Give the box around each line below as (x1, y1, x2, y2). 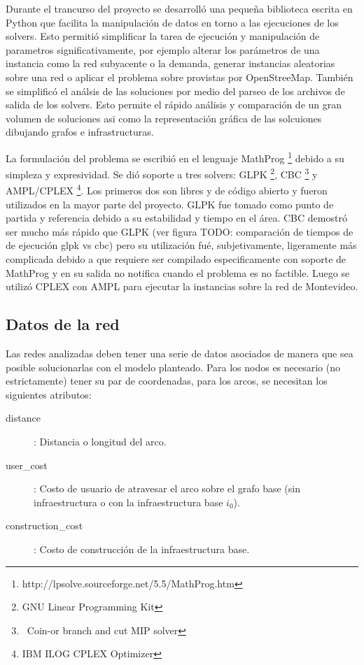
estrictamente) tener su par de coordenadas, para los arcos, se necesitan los (6, 373, 328, 388)
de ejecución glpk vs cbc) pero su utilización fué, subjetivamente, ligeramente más (6, 238, 357, 252)
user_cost (6, 457, 48, 472)
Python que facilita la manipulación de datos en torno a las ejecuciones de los (6, 15, 339, 29)
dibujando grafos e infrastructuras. (6, 124, 154, 139)
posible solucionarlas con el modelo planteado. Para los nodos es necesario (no (6, 359, 341, 374)
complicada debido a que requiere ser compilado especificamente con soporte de (6, 252, 346, 266)
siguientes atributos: (6, 387, 92, 401)
